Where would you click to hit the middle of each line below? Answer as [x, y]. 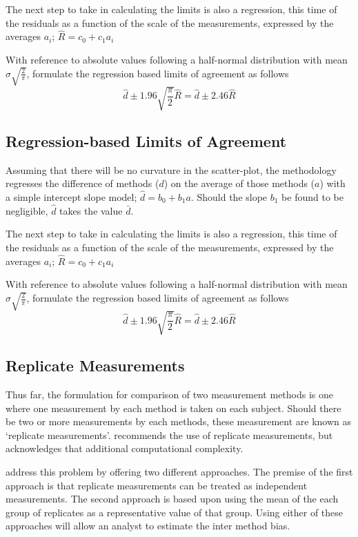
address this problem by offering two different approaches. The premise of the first [179, 471]
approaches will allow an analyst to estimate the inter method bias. [148, 526]
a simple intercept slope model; [71, 197]
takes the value [91, 210]
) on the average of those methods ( [239, 183]
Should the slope [232, 197]
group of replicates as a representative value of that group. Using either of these [175, 512]
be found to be [312, 197]
